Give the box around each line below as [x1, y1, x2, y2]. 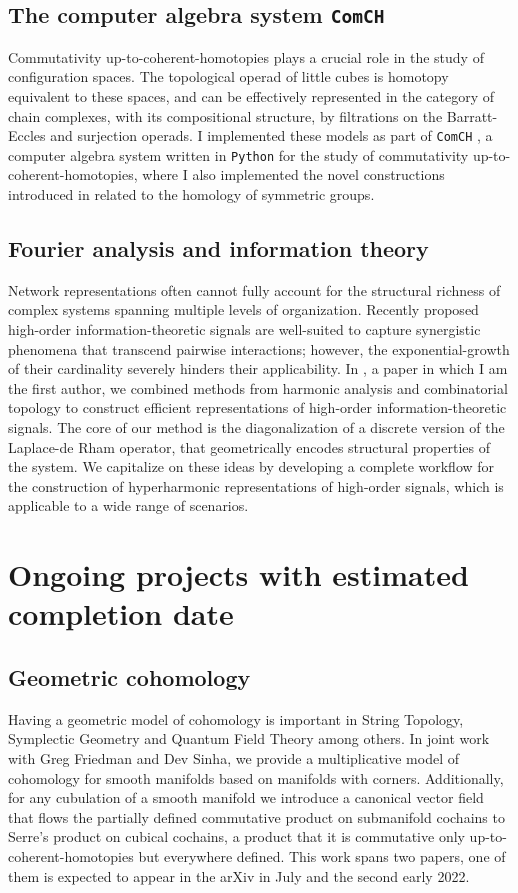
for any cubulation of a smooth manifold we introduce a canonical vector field [8, 787, 484, 808]
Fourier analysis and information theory [8, 233, 429, 264]
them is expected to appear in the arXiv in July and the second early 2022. [8, 865, 470, 886]
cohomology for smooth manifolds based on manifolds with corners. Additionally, [8, 767, 504, 788]
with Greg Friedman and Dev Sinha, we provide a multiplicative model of [8, 747, 459, 768]
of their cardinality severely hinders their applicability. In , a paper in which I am [8, 358, 508, 379]
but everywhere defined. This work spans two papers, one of [138, 845, 506, 866]
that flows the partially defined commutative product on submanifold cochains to [8, 806, 505, 827]
